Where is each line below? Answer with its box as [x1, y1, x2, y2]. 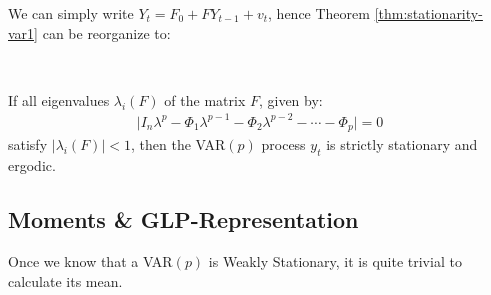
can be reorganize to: [42, 22, 171, 43]
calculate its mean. [8, 270, 123, 291]
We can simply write [8, 3, 134, 23]
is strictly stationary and [326, 134, 478, 155]
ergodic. [8, 155, 56, 176]
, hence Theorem [268, 3, 370, 23]
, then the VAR [131, 134, 226, 155]
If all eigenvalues [8, 89, 110, 110]
